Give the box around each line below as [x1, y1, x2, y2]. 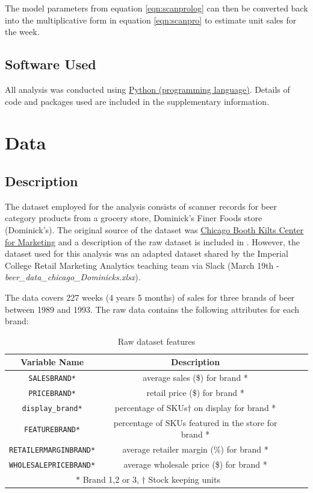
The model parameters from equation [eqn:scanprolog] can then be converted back [5, 2, 308, 14]
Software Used [5, 55, 96, 74]
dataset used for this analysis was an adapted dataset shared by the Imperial [5, 247, 288, 260]
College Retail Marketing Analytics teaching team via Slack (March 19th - [5, 259, 279, 271]
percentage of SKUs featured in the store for [113, 416, 277, 429]
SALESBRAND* [28, 374, 76, 383]
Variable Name [20, 356, 84, 368]
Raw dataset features [117, 334, 196, 347]
